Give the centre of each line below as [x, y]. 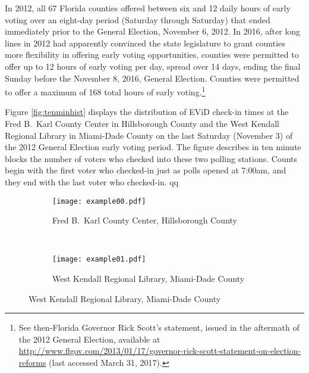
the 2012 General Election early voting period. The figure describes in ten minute [153, 147]
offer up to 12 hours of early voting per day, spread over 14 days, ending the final [153, 66]
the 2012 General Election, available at [89, 339]
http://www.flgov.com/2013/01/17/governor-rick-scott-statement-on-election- [160, 351]
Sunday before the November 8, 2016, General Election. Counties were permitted [152, 78]
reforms [32, 363]
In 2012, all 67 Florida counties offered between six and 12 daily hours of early [148, 8]
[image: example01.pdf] [99, 259]
